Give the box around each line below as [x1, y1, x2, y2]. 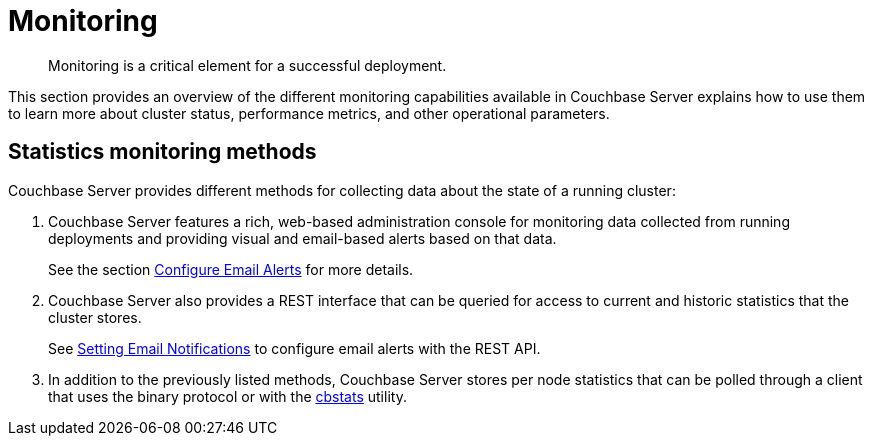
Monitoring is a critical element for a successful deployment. [48, 56, 447, 74]
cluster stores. [48, 308, 142, 326]
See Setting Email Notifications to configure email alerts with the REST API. [48, 339, 541, 357]
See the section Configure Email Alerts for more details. [48, 260, 414, 278]
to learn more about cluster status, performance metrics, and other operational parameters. [8, 104, 610, 122]
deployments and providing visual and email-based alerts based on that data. [48, 229, 557, 247]
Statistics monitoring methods [8, 139, 317, 165]
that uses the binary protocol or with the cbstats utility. [48, 387, 407, 405]
